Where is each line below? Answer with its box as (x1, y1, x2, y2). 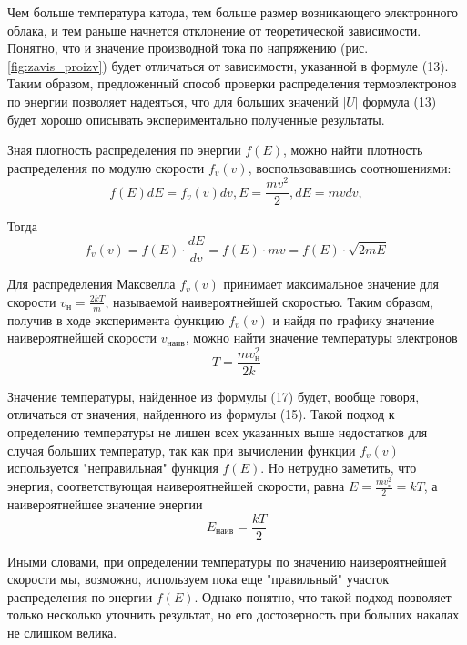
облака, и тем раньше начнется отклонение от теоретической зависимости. (7, 20, 421, 39)
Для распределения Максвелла (7, 274, 176, 293)
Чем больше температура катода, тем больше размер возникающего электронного (7, 3, 458, 21)
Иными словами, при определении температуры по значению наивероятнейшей (7, 551, 447, 570)
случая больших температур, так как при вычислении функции (7, 440, 356, 459)
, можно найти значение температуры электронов (185, 328, 458, 347)
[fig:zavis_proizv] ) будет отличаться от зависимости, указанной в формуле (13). (7, 56, 449, 75)
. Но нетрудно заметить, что (260, 458, 417, 477)
